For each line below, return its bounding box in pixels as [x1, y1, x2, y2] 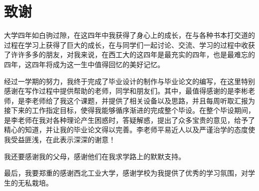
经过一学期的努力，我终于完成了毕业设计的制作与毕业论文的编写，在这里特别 [4, 76, 255, 86]
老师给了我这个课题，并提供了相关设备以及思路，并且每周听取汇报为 [31, 95, 255, 105]
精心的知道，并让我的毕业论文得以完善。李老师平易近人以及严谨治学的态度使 [4, 124, 255, 135]
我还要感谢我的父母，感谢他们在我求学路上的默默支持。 [4, 151, 185, 161]
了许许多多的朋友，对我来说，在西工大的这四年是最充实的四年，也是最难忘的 [4, 49, 255, 60]
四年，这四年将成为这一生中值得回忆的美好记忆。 [4, 59, 164, 69]
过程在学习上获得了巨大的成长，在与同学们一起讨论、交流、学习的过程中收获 [4, 39, 255, 50]
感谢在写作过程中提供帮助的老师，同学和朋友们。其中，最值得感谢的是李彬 [4, 86, 248, 96]
